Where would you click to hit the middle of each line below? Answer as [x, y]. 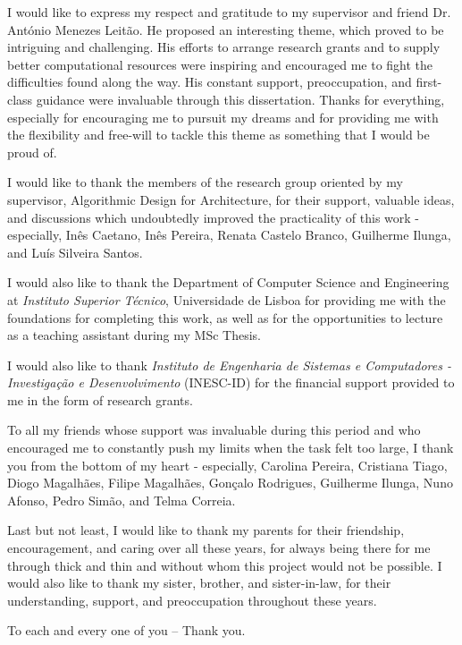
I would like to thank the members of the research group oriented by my [205, 182]
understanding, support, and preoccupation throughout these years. [192, 600]
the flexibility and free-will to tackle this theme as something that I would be [218, 135]
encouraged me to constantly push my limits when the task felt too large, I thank [231, 448]
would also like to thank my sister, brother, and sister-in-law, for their [199, 583]
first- [429, 82]
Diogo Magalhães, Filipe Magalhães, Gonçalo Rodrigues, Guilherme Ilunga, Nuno [230, 483]
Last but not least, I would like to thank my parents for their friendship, [206, 530]
